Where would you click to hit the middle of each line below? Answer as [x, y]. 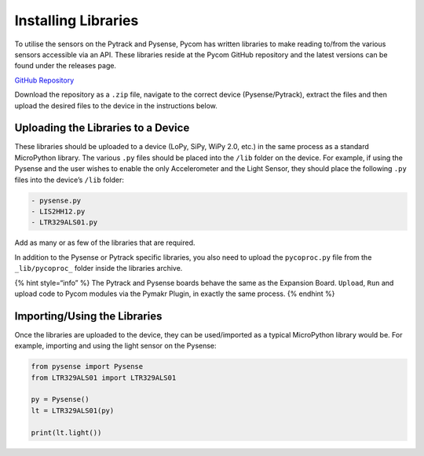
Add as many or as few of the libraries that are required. [105, 243]
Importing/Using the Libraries [88, 316]
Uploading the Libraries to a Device [102, 128]
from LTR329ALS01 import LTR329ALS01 [104, 378]
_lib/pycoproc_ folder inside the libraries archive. [99, 268]
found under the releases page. [66, 66]
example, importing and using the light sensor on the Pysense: [115, 346]
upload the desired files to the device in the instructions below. [116, 105]
